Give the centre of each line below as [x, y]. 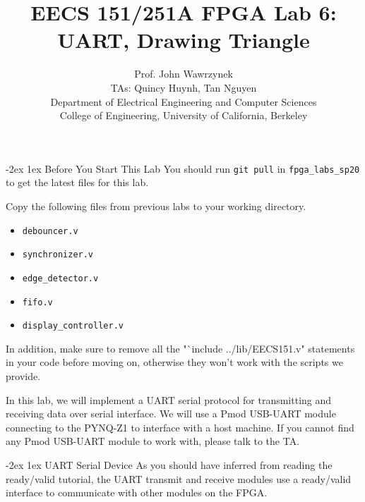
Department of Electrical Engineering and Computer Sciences [184, 101]
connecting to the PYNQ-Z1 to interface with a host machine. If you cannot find [180, 427]
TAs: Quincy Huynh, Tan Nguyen [184, 87]
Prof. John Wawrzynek [184, 74]
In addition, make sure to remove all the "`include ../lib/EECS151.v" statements [180, 348]
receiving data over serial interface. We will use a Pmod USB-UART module [171, 414]
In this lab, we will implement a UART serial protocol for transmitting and [169, 399]
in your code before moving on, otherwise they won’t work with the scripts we [174, 362]
